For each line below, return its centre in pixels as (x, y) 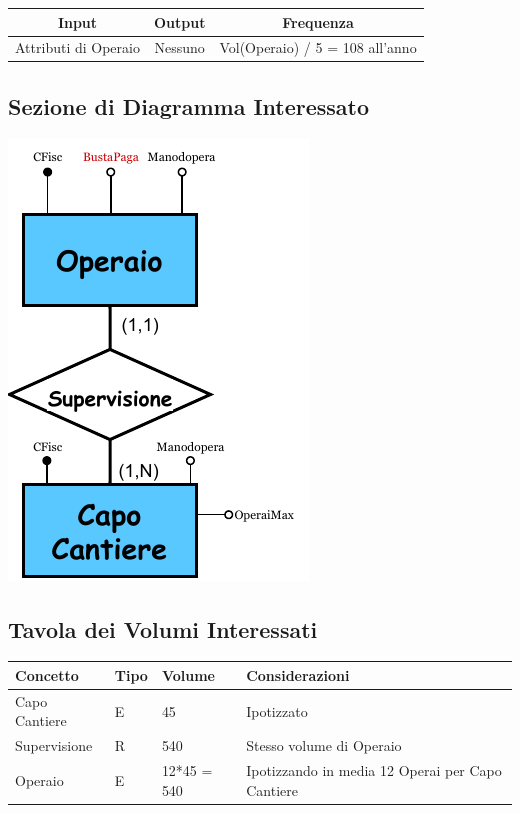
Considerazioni (298, 674)
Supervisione (54, 745)
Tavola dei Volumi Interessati (163, 628)
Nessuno (179, 47)
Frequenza (318, 21)
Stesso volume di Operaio (324, 745)
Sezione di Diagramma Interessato (189, 105)
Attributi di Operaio (77, 47)
